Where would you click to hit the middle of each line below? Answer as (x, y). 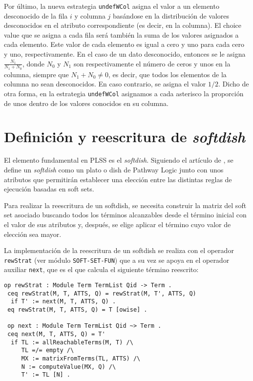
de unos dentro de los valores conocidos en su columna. (86, 103)
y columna (90, 15)
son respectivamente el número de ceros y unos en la (152, 63)
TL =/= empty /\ (48, 350)
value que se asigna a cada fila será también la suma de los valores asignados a (121, 34)
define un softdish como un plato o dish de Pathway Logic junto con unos (114, 170)
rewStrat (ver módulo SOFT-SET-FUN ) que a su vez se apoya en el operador (117, 260)
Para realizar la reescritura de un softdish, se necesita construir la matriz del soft (125, 205)
